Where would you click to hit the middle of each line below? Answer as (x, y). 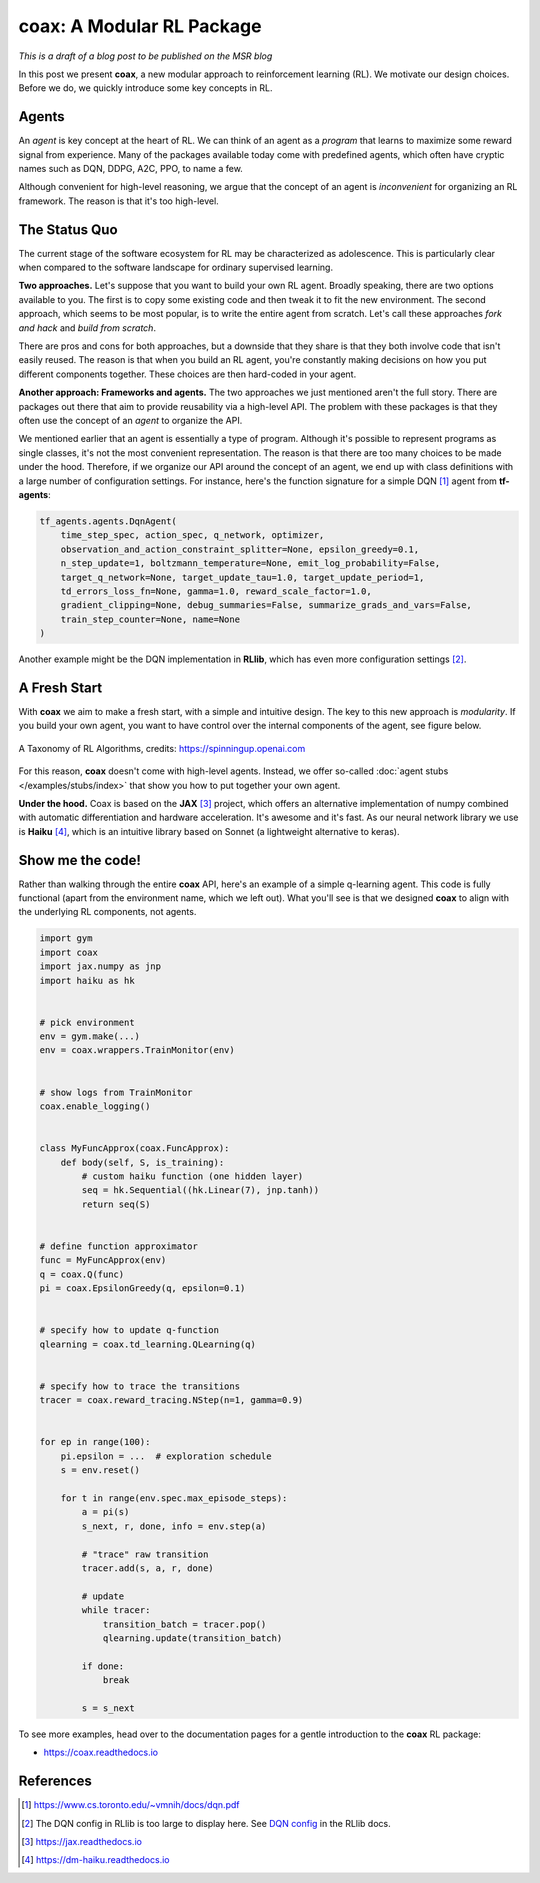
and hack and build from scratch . (87, 327)
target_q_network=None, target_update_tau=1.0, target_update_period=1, (242, 577)
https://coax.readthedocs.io (101, 1752)
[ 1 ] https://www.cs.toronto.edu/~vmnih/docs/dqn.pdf (130, 1805)
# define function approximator (119, 1246)
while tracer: (116, 1610)
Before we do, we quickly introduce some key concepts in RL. (145, 88)
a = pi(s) (105, 1512)
